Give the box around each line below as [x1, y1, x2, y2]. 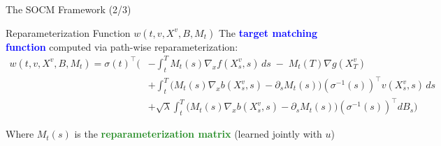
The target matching [218, 25, 318, 40]
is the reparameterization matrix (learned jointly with [74, 127, 322, 141]
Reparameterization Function [6, 25, 131, 40]
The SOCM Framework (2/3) [6, 2, 131, 16]
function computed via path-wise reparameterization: [6, 39, 238, 54]
